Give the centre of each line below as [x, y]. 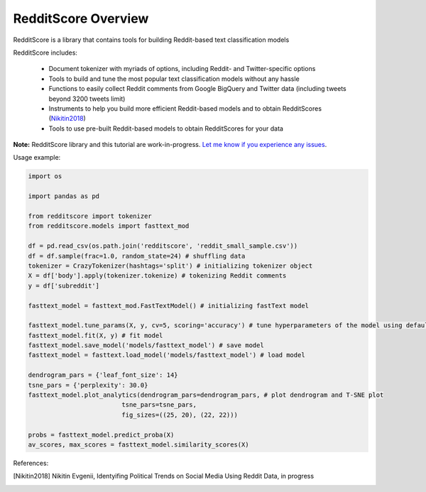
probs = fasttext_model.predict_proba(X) [101, 434]
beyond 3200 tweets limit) [87, 99]
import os [45, 176]
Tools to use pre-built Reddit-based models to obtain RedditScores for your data [166, 129]
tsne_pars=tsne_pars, [159, 405]
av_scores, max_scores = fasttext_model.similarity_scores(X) [138, 444]
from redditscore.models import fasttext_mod [109, 226]
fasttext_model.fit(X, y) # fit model [95, 335]
